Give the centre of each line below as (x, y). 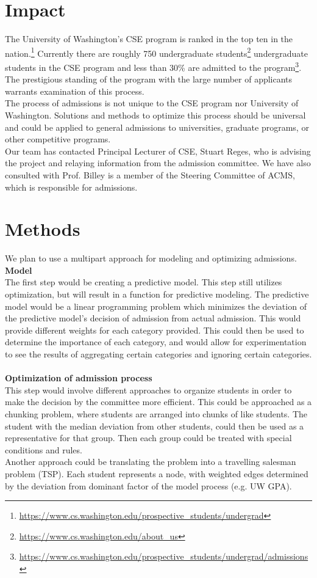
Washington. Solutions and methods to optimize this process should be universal (155, 115)
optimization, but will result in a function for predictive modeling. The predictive (157, 294)
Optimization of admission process (79, 378)
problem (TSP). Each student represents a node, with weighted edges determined (157, 473)
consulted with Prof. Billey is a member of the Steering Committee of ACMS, (150, 174)
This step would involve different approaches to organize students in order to (148, 390)
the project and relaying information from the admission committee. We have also (158, 163)
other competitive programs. (58, 139)
